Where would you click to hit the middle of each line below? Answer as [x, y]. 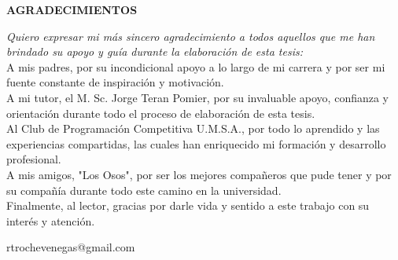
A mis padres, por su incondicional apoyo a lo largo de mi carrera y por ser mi [196, 66]
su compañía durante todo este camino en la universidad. [144, 190]
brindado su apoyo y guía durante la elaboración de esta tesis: [155, 51]
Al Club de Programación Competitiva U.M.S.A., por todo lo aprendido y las [193, 128]
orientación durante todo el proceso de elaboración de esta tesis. [161, 113]
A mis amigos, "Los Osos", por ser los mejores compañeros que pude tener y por [199, 174]
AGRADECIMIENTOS [72, 9]
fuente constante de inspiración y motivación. [115, 82]
